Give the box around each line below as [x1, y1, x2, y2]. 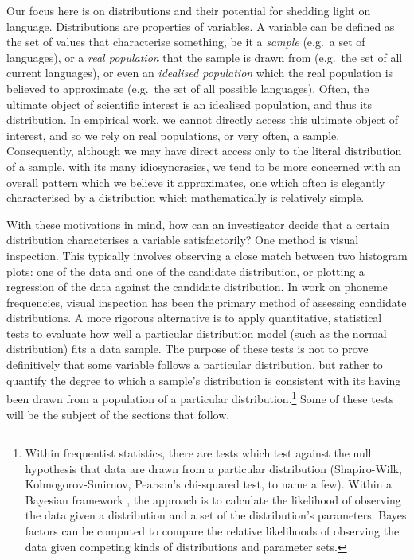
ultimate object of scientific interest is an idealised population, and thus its [6, 95, 373, 112]
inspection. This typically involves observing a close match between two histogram [6, 247, 408, 263]
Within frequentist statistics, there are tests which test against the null [25, 445, 372, 461]
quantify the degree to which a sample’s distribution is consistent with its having [6, 371, 401, 388]
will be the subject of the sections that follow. [6, 406, 230, 422]
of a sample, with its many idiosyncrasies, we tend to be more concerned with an [6, 157, 401, 174]
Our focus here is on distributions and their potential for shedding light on [6, 2, 371, 18]
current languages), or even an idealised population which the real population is [6, 64, 393, 81]
